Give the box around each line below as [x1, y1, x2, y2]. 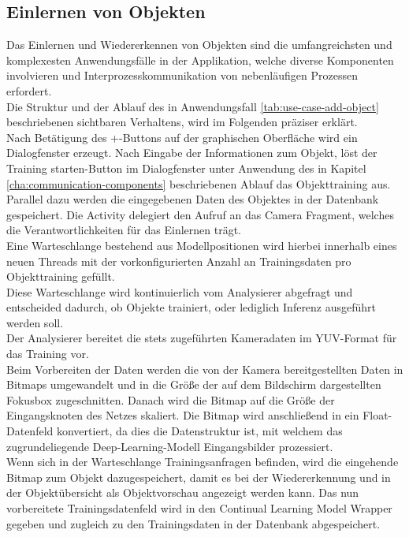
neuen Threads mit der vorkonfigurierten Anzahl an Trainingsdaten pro [6, 252, 351, 269]
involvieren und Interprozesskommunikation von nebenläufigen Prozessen [6, 67, 358, 84]
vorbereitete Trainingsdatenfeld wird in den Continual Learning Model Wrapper [6, 500, 392, 516]
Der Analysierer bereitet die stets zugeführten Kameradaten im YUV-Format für [6, 330, 397, 346]
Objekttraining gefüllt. [6, 268, 115, 285]
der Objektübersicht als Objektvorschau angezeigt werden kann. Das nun [6, 484, 359, 501]
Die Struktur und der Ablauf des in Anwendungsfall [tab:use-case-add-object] [6, 98, 379, 114]
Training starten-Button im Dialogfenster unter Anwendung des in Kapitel [6, 159, 366, 176]
